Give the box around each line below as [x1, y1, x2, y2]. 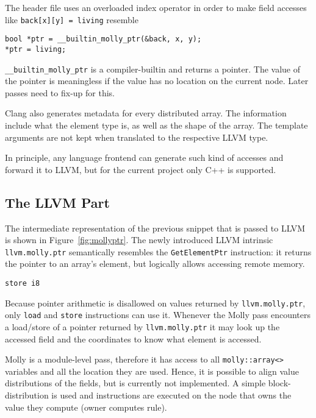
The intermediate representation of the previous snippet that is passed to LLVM [5, 221, 306, 234]
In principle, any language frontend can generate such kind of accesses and [5, 151, 284, 164]
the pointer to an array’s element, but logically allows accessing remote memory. [5, 257, 305, 270]
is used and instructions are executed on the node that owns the [51, 389, 292, 402]
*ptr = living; [5, 44, 66, 54]
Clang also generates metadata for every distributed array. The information [5, 107, 287, 119]
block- [268, 377, 291, 389]
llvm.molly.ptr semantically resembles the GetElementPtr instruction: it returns [5, 245, 312, 258]
